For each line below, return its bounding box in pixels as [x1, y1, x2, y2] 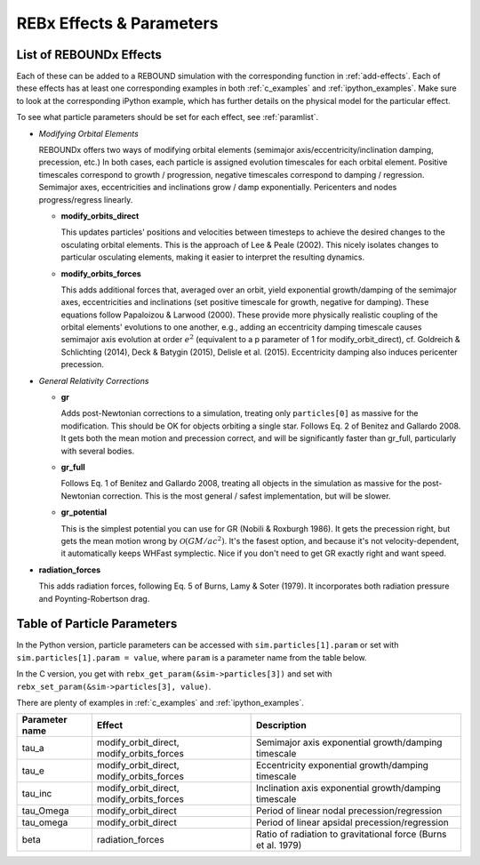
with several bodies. [60, 445, 135, 456]
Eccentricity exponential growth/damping [255, 759, 428, 772]
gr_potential [60, 507, 107, 517]
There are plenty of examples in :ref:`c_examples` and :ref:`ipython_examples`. [16, 697, 304, 708]
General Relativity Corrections [38, 375, 149, 386]
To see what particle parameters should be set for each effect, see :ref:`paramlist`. [16, 112, 319, 123]
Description [255, 719, 307, 732]
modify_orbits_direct [60, 210, 140, 221]
